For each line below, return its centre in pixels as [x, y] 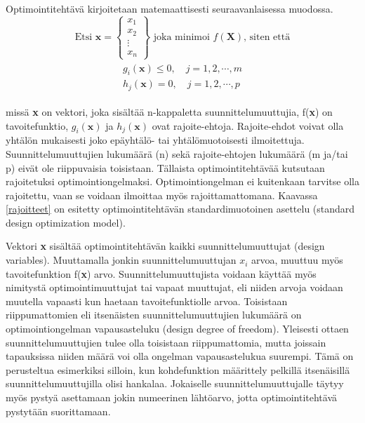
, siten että [267, 38]
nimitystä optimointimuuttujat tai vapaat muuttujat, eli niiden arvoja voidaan [174, 287]
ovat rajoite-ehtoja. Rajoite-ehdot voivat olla [248, 125]
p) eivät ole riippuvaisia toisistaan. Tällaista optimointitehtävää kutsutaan [165, 167]
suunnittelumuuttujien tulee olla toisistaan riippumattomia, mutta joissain [166, 342]
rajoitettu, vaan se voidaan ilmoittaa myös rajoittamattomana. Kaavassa [162, 195]
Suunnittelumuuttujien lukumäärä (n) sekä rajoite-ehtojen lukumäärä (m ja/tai [177, 153]
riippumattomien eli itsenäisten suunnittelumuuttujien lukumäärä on [154, 315]
